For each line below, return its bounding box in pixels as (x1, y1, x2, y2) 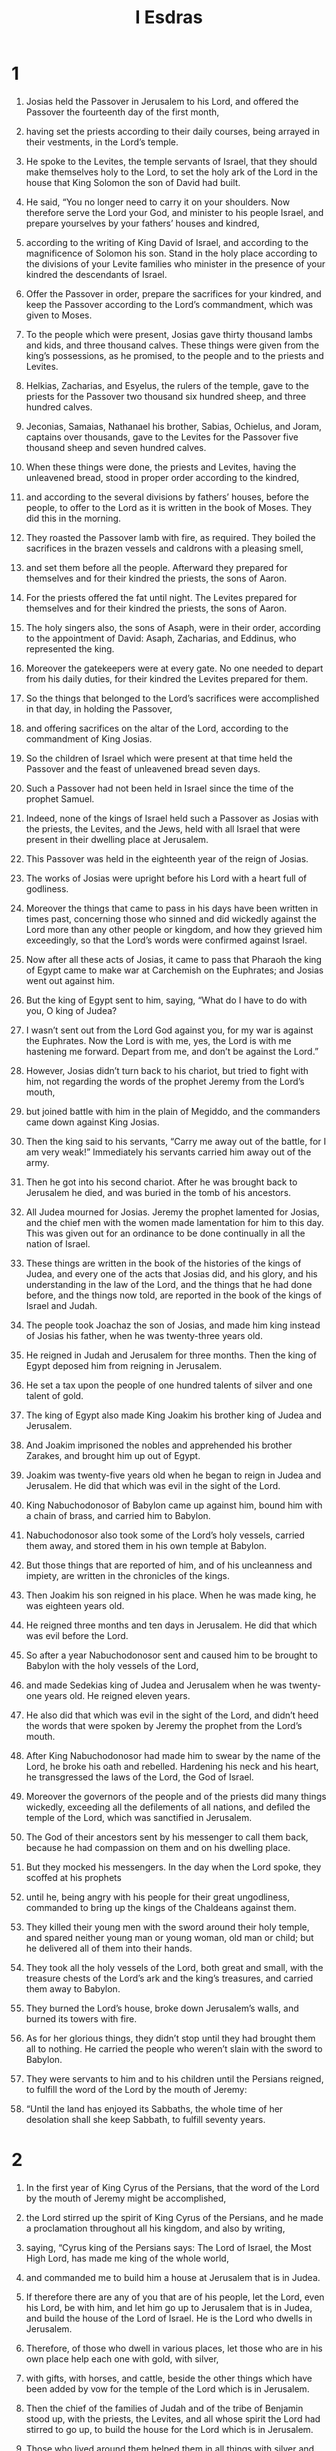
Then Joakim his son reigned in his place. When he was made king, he (25, 1589, 317, 1601)
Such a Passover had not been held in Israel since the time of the (25, 782, 294, 794)
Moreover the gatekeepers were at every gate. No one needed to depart (25, 662, 324, 674)
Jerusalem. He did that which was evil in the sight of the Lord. (25, 1479, 281, 1491)
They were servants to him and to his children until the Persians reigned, (25, 2072, 324, 2085)
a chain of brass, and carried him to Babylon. (25, 1509, 211, 1521)
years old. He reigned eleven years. (44, 1689, 191, 1701)
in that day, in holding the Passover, (25, 702, 173, 715)
